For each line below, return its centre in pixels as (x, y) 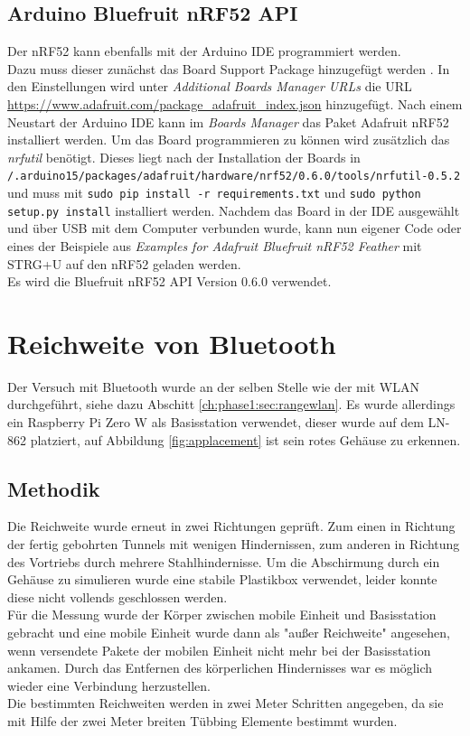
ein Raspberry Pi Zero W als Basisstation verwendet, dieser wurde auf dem (216, 422)
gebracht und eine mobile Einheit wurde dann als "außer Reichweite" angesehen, (229, 632)
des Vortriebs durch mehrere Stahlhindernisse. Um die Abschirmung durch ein (224, 561)
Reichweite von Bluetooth (172, 343)
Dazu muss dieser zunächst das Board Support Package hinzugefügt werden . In (229, 68)
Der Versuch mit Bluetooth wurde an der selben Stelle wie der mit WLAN (213, 386)
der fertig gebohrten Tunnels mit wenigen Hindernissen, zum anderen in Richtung (234, 544)
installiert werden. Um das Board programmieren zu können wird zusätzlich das (229, 140)
